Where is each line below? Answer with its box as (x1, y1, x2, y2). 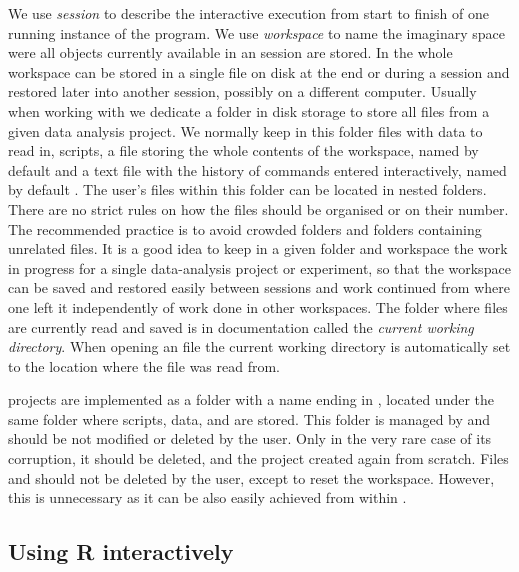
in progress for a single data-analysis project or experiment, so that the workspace (8, 257, 511, 278)
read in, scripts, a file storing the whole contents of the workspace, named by (8, 140, 479, 161)
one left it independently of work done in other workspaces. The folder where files (8, 296, 508, 317)
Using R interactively (8, 536, 234, 567)
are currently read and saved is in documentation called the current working (8, 316, 474, 337)
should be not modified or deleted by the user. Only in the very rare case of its (8, 428, 492, 449)
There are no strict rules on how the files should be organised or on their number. (8, 198, 509, 219)
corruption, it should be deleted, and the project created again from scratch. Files (8, 448, 509, 469)
